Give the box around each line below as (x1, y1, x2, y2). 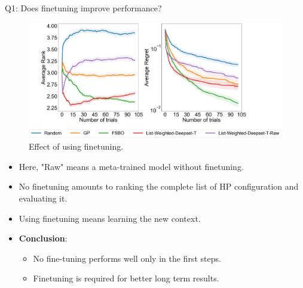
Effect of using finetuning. (29, 140, 124, 153)
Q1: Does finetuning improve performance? (5, 2, 162, 14)
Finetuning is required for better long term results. (33, 272, 219, 284)
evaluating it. (19, 191, 68, 204)
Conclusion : (19, 232, 68, 244)
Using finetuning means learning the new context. (19, 212, 201, 224)
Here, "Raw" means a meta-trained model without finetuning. (19, 160, 244, 172)
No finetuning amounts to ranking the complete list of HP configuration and (19, 180, 299, 193)
